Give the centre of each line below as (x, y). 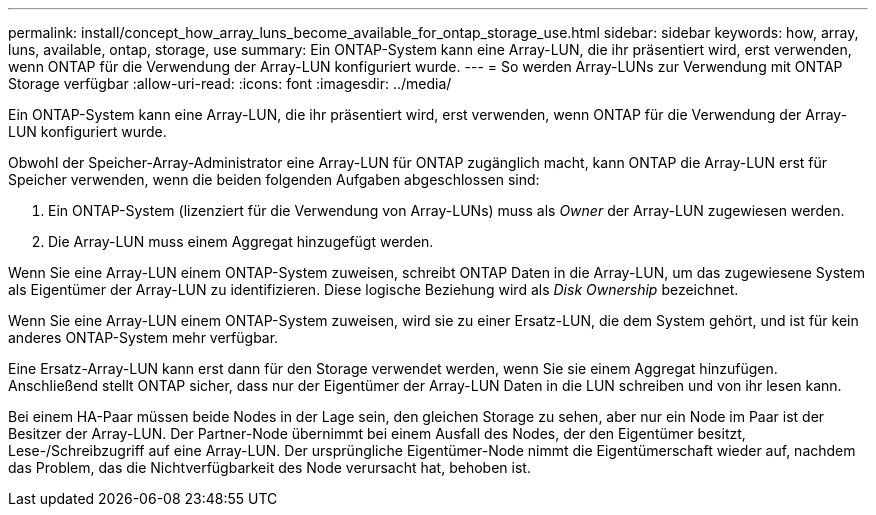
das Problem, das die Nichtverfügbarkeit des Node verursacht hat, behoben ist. (269, 467)
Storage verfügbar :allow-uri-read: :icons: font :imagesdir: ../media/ (230, 83)
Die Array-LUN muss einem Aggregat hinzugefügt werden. (241, 241)
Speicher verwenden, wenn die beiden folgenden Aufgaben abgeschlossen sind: (274, 179)
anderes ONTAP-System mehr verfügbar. (143, 337)
